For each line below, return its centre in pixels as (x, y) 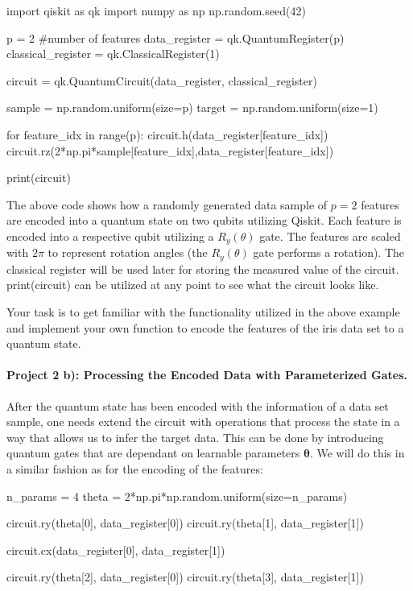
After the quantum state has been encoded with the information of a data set (198, 405)
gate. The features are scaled (330, 236)
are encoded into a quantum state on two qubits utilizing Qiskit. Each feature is (204, 220)
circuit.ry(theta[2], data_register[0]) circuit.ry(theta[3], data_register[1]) (185, 577)
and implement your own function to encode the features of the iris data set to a (205, 327)
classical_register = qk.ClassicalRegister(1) (113, 54)
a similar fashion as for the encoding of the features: (135, 468)
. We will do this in (357, 453)
